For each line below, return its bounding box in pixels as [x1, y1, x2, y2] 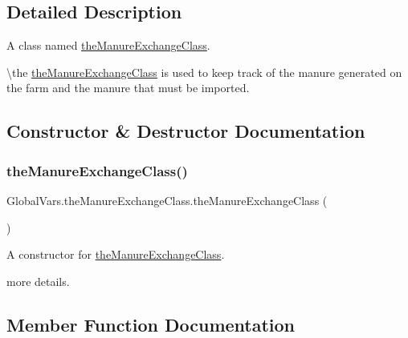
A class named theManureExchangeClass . [6, 37, 210, 54]
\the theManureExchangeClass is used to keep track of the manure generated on [6, 63, 402, 80]
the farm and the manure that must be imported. [6, 79, 250, 96]
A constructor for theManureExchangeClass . [6, 246, 225, 263]
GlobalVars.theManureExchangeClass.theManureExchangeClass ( [6, 191, 328, 208]
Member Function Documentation [6, 312, 296, 336]
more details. [6, 272, 70, 289]
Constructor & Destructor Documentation [6, 119, 365, 143]
